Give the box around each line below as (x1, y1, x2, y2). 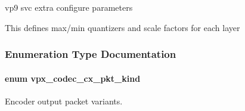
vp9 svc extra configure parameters (5, 1, 133, 13)
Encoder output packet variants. (5, 94, 123, 107)
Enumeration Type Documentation (5, 47, 176, 61)
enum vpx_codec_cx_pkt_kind (5, 72, 141, 84)
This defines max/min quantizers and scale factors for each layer (5, 21, 240, 33)
